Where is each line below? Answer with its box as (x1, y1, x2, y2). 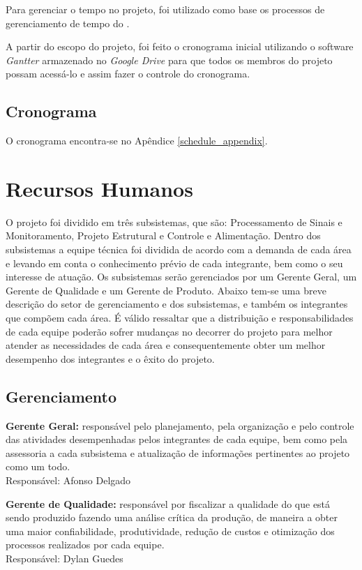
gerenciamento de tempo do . (6, 15, 130, 30)
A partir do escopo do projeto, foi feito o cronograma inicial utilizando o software (6, 39, 354, 54)
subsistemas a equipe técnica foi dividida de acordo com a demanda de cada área (6, 242, 352, 257)
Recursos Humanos (6, 174, 193, 202)
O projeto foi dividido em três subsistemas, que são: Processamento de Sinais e (6, 214, 342, 229)
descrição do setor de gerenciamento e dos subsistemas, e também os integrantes (6, 297, 348, 311)
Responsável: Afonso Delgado (6, 473, 131, 487)
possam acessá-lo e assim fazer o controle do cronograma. (6, 66, 250, 81)
